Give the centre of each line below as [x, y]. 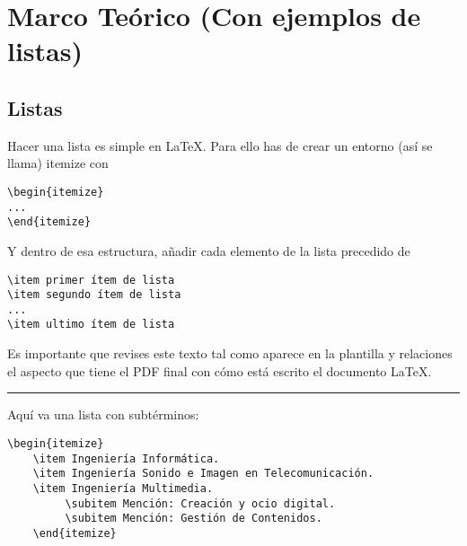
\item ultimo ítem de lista [91, 325]
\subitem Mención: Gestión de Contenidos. [194, 519]
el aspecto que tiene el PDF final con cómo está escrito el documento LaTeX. [220, 370]
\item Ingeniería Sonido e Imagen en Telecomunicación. [203, 474]
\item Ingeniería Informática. [126, 458]
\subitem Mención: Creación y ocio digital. [200, 503]
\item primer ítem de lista [91, 280]
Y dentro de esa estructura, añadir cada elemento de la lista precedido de [209, 250]
